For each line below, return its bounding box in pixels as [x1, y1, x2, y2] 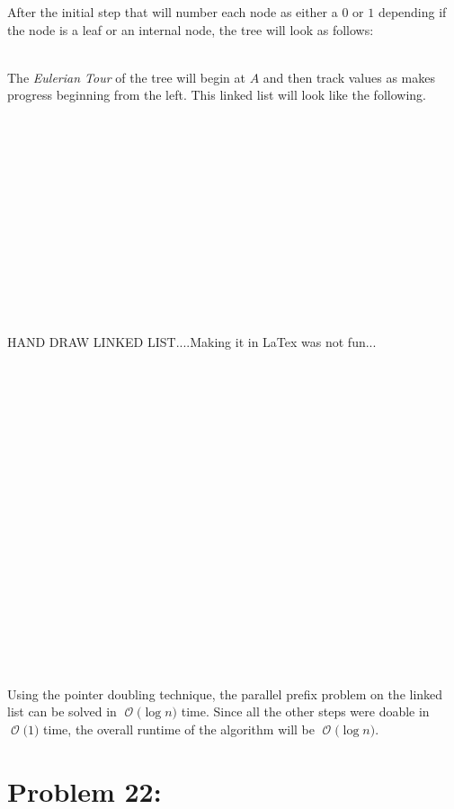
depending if [378, 3, 447, 21]
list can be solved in [7, 702, 117, 721]
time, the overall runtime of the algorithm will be [43, 719, 316, 738]
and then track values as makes [263, 67, 435, 86]
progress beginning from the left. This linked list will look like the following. [7, 85, 426, 104]
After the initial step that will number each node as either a [7, 3, 338, 21]
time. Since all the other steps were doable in [181, 702, 430, 721]
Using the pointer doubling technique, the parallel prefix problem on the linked [7, 684, 443, 703]
